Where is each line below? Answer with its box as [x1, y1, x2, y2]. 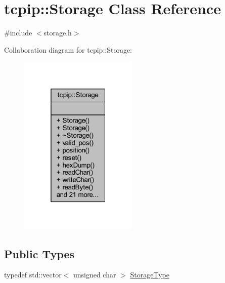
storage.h [43, 27, 72, 38]
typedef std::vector [4, 269, 62, 280]
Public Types [4, 246, 75, 261]
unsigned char [73, 269, 116, 280]
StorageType [130, 269, 169, 280]
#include [4, 27, 32, 38]
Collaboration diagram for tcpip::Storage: [4, 44, 132, 55]
